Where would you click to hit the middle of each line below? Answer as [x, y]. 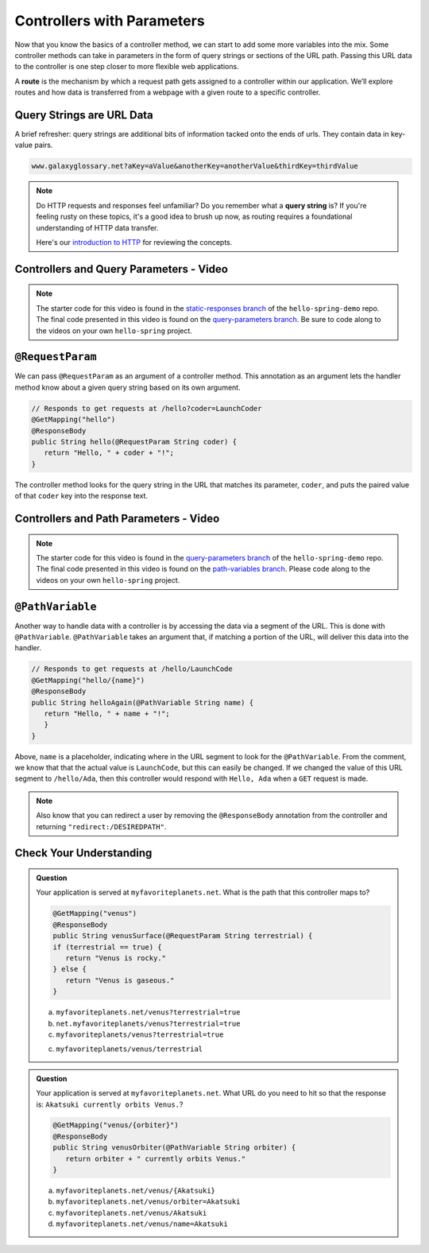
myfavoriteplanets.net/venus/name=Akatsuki [142, 1224]
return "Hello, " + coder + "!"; [109, 453]
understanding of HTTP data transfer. [97, 227]
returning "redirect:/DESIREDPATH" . [101, 826]
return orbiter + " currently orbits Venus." [155, 1158]
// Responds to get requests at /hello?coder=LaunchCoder [147, 408]
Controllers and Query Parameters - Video [121, 269]
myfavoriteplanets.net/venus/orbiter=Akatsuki [148, 1202]
